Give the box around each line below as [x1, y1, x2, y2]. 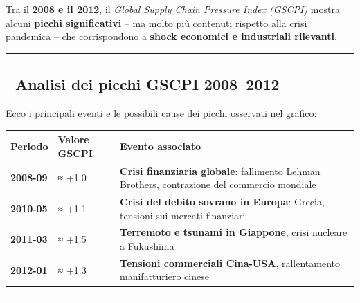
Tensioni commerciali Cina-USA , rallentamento [120, 255, 340, 270]
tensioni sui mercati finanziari [120, 208, 246, 222]
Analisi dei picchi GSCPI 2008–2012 [15, 73, 280, 95]
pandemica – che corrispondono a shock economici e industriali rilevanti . [6, 29, 337, 44]
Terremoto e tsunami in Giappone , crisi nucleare [120, 225, 348, 239]
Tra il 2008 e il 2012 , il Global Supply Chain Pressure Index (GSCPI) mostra [6, 2, 340, 16]
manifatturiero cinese [120, 269, 209, 284]
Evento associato [120, 138, 201, 153]
